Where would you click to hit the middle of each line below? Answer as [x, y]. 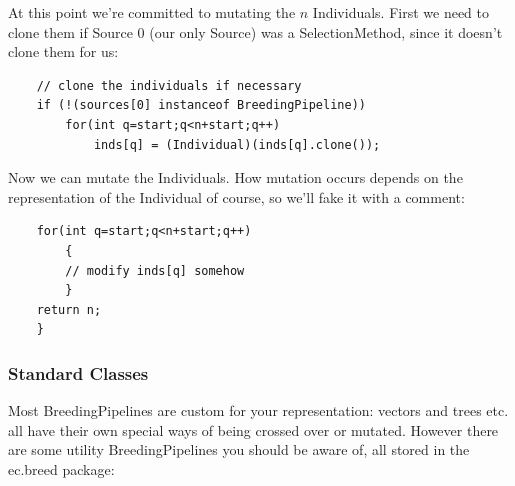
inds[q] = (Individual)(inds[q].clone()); [237, 144]
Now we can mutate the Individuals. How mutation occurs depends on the [235, 177]
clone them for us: [63, 51]
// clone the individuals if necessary [169, 85]
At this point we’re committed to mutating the [152, 12]
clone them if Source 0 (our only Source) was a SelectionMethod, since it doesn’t [255, 31]
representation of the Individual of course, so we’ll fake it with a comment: [236, 196]
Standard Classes [78, 372]
